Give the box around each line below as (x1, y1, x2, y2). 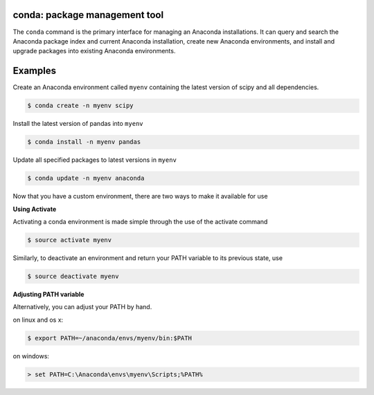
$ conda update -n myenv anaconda (27, 174, 145, 183)
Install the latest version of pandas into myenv (12, 120, 143, 128)
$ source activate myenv (27, 236, 112, 244)
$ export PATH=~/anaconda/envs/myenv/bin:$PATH (27, 334, 192, 342)
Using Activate (12, 205, 57, 213)
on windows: (12, 351, 50, 360)
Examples (12, 65, 57, 77)
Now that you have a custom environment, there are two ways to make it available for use (12, 192, 268, 201)
